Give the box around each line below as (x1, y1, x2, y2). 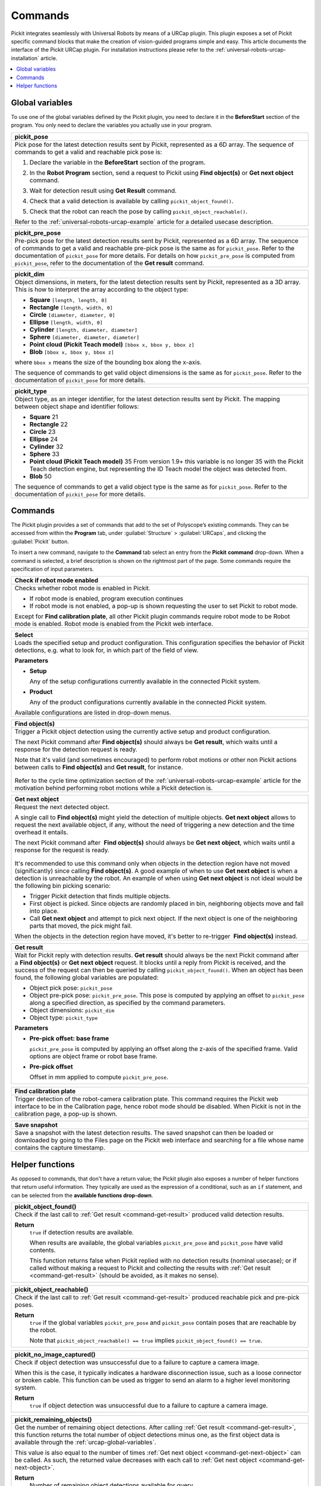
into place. (29, 907, 59, 915)
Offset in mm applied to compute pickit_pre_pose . (29, 1073, 169, 1081)
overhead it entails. (14, 828, 68, 836)
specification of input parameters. (11, 565, 95, 573)
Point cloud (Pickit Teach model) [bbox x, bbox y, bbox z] (29, 340, 195, 348)
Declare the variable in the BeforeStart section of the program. (29, 158, 206, 166)
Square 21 (29, 413, 58, 421)
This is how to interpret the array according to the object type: (14, 285, 188, 294)
